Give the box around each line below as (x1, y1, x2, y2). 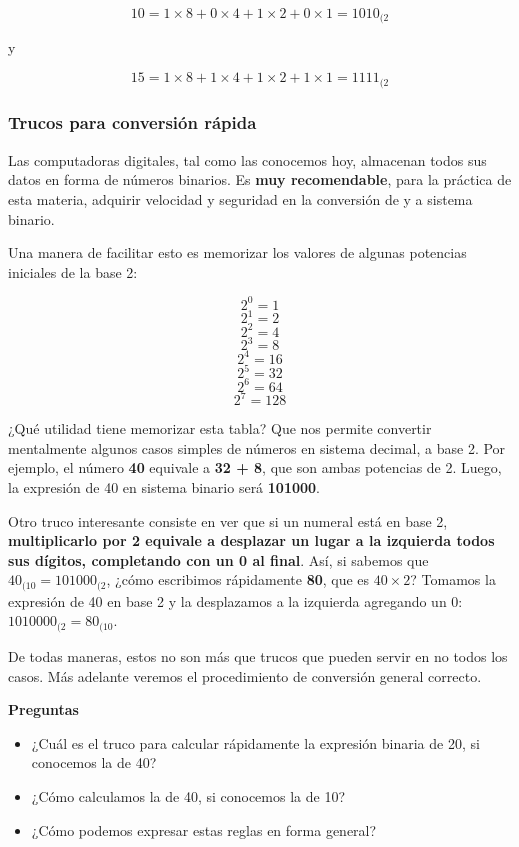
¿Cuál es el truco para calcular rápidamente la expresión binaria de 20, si (31, 732, 480, 753)
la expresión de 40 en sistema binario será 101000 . (8, 477, 321, 498)
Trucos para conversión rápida (8, 110, 257, 135)
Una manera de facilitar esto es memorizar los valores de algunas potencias (8, 242, 467, 263)
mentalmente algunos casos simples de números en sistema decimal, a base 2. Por (8, 437, 506, 458)
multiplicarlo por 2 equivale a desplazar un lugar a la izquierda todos (8, 530, 495, 551)
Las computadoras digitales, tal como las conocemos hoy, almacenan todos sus (8, 149, 487, 170)
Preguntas (8, 699, 79, 720)
